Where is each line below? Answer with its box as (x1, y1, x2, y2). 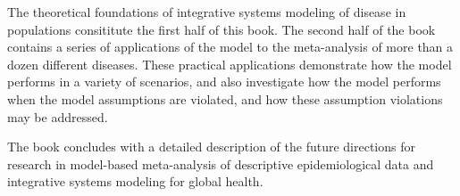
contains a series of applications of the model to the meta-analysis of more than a (7, 37, 454, 56)
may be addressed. (7, 107, 108, 126)
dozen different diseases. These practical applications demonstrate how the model (7, 54, 452, 73)
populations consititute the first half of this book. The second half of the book (7, 20, 436, 38)
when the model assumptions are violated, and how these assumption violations (7, 89, 443, 108)
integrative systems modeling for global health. (7, 172, 263, 191)
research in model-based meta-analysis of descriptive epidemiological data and (7, 154, 434, 173)
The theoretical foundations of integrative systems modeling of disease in (7, 3, 406, 20)
